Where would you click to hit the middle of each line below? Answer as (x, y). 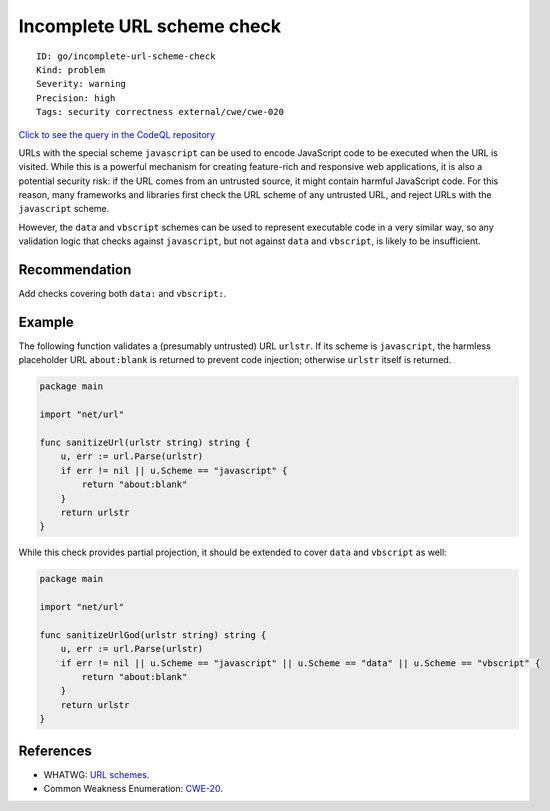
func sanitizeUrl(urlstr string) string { (145, 442)
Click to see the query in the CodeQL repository (116, 134)
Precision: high (76, 98)
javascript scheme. (64, 209)
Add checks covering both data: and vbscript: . (122, 294)
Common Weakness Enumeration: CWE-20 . (133, 789)
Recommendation (75, 270)
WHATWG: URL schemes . (96, 774)
